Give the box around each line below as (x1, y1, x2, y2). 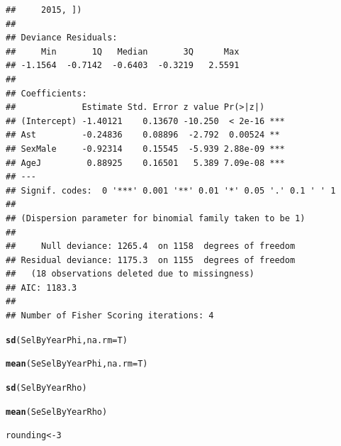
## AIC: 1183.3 (6, 282, 77, 293)
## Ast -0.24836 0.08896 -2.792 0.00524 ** (6, 130, 280, 140)
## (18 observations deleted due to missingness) (6, 269, 255, 279)
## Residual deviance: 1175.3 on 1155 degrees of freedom (6, 255, 296, 265)
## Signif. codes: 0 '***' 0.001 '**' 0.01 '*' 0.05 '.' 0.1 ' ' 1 (6, 185, 336, 196)
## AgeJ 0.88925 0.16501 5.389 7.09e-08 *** (6, 157, 285, 168)
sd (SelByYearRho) (6, 382, 87, 393)
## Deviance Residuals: (6, 33, 118, 43)
